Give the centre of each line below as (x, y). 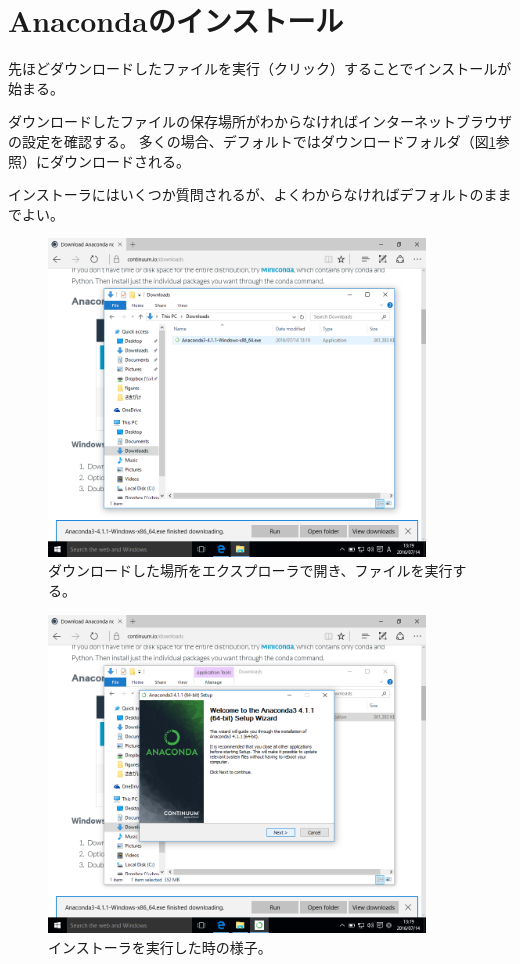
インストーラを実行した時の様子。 (160, 946)
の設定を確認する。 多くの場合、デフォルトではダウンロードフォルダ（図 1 (252, 140)
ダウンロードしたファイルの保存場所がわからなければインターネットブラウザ (260, 121)
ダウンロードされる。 (119, 160)
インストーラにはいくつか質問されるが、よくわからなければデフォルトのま (253, 194)
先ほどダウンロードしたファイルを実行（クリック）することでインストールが (260, 68)
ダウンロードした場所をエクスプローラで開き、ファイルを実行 (250, 570)
